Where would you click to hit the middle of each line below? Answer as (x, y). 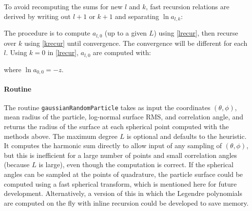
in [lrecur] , (63, 52)
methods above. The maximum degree (61, 136)
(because (17, 164)
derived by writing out (37, 16)
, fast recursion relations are (188, 6)
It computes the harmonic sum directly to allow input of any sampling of (113, 145)
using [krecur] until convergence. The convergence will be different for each (136, 43)
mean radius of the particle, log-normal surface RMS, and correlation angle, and (124, 117)
